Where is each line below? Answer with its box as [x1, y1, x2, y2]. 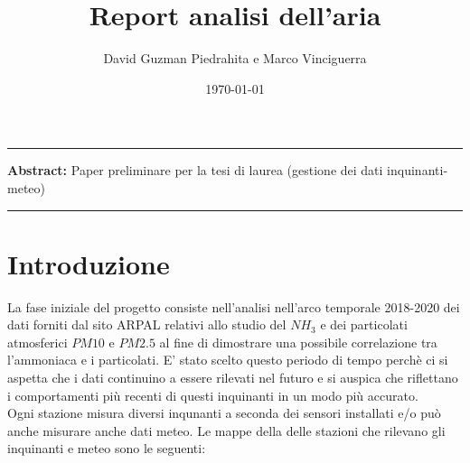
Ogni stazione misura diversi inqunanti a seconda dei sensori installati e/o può [7, 403, 441, 422]
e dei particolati [320, 315, 408, 334]
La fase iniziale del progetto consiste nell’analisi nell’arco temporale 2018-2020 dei [7, 297, 460, 316]
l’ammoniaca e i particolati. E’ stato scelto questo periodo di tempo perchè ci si [7, 350, 448, 369]
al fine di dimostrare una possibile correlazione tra [159, 332, 437, 351]
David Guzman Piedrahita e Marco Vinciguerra [103, 49, 367, 68]
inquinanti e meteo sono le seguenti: [7, 439, 206, 458]
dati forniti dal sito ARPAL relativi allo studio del [7, 315, 287, 334]
